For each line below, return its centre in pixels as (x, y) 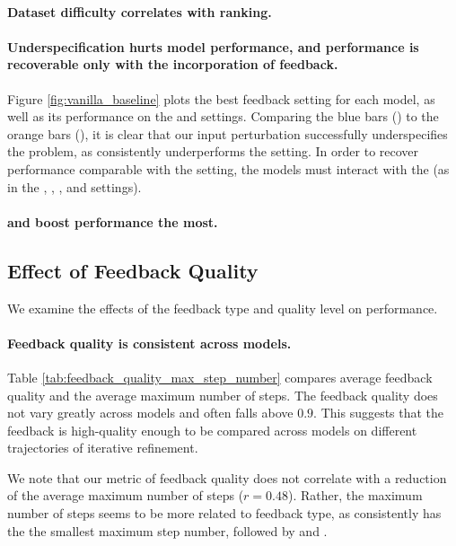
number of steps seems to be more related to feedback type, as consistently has (224, 513)
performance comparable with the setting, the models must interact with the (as (228, 168)
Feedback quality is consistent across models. (149, 343)
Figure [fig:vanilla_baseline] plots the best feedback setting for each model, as (221, 98)
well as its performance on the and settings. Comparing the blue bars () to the (223, 116)
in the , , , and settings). (75, 186)
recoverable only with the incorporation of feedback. (173, 64)
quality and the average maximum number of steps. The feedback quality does (223, 395)
